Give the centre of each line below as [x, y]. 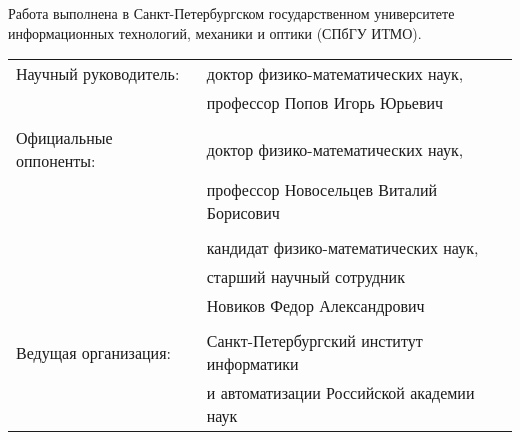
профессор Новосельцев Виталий [322, 190]
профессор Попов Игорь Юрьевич [325, 103]
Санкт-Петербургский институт [314, 341]
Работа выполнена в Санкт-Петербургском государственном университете [231, 13]
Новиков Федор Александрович [315, 306]
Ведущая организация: [93, 352]
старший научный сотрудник [305, 277]
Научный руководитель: [98, 74]
